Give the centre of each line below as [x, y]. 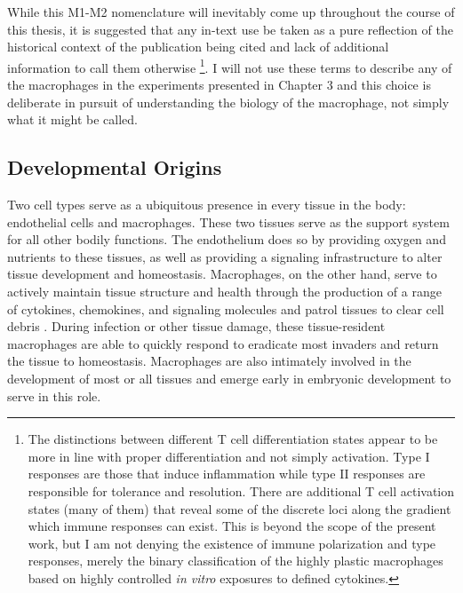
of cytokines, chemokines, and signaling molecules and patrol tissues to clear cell [226, 308]
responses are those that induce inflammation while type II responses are [227, 474]
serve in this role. [54, 395]
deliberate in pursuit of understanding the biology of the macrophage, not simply [228, 102]
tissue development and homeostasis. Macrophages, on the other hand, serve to [222, 274]
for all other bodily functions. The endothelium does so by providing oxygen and [227, 239]
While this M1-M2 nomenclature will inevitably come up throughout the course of [231, 12]
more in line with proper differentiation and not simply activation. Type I [229, 456]
